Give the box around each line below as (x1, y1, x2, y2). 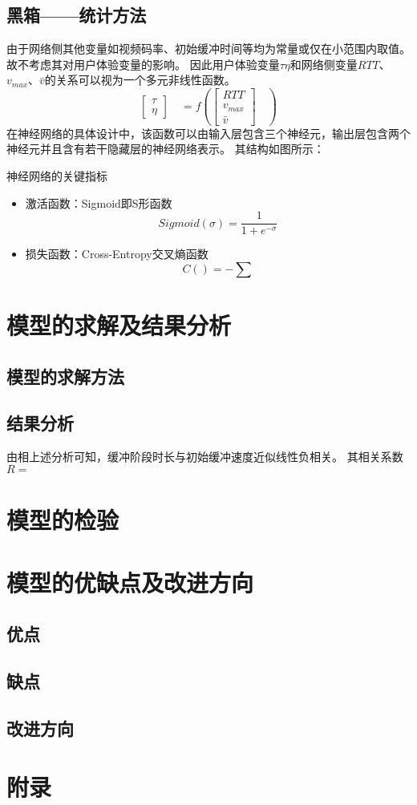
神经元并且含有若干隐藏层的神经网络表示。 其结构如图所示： (6, 140, 325, 157)
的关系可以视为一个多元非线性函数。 (44, 71, 236, 88)
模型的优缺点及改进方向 (6, 566, 254, 599)
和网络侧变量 (289, 55, 358, 72)
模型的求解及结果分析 (6, 309, 232, 342)
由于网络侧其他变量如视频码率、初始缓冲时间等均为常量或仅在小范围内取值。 (6, 40, 411, 57)
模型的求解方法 (6, 363, 124, 388)
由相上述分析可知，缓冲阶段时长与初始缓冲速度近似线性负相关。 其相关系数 (6, 448, 403, 465)
